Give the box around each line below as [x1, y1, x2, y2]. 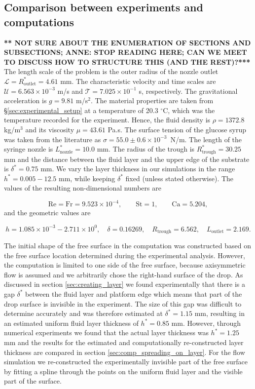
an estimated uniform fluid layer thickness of [4, 317, 139, 328]
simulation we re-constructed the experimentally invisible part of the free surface [4, 356, 248, 367]
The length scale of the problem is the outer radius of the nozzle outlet [4, 66, 219, 77]
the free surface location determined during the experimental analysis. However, [4, 250, 245, 260]
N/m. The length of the [170, 134, 242, 144]
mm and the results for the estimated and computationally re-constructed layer [4, 337, 244, 347]
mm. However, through [171, 317, 241, 328]
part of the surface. [4, 376, 62, 386]
